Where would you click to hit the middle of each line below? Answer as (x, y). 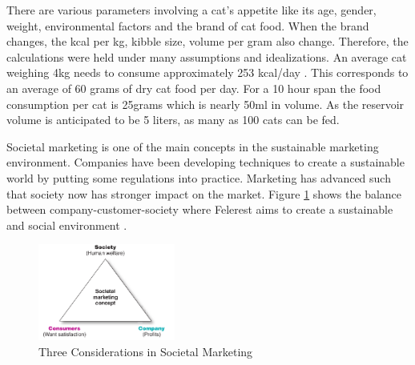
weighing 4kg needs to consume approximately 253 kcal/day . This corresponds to (207, 72)
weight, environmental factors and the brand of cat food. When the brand (188, 25)
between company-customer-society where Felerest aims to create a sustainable (200, 209)
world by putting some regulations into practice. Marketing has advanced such (199, 177)
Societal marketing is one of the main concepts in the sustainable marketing (193, 146)
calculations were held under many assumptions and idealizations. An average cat (207, 56)
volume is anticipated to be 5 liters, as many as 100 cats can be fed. (173, 120)
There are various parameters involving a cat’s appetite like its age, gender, (191, 10)
